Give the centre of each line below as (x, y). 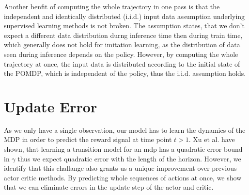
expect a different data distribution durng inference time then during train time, (123, 35)
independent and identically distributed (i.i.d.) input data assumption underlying (124, 16)
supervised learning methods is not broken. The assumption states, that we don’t (124, 26)
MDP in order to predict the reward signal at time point (88, 139)
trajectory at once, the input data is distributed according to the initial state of (122, 63)
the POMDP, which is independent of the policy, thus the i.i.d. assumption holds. (125, 73)
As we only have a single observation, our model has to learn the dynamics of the (125, 130)
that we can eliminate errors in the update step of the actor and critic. (109, 187)
